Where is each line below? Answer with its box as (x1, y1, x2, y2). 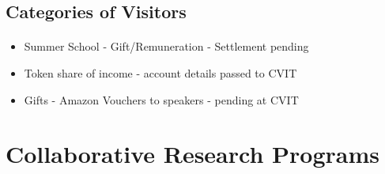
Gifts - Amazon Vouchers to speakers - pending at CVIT (24, 91, 299, 108)
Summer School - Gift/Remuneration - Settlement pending (24, 38, 309, 55)
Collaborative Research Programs (6, 138, 380, 170)
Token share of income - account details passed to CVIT (24, 64, 297, 81)
